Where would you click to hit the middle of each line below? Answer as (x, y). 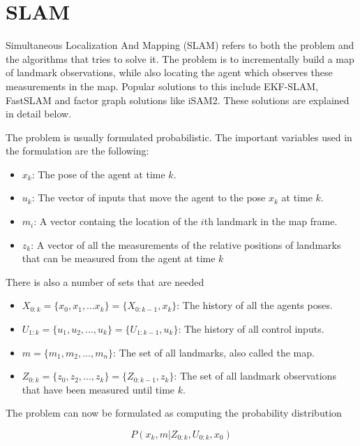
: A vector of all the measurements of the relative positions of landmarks (186, 244)
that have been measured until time (98, 389)
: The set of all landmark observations (255, 376)
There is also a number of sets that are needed (105, 281)
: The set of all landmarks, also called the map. (214, 352)
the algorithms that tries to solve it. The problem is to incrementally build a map (180, 58)
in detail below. (39, 114)
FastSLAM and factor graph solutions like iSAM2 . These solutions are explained (178, 100)
